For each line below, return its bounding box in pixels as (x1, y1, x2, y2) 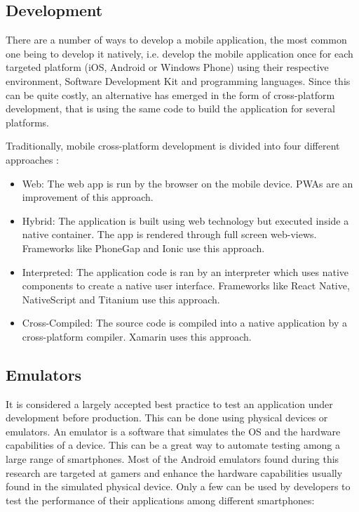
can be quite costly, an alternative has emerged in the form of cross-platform (6, 87, 335, 102)
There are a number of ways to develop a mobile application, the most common (6, 32, 347, 47)
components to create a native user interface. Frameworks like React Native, (22, 278, 350, 293)
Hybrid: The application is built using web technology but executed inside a (22, 213, 349, 228)
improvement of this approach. (22, 190, 154, 204)
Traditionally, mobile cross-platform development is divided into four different (6, 138, 340, 153)
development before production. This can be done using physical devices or (6, 410, 328, 425)
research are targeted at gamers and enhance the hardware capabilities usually (6, 465, 343, 480)
